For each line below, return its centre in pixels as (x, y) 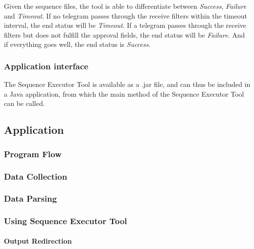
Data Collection (36, 176)
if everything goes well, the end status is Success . (77, 44)
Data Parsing (31, 198)
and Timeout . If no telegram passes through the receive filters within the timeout (126, 15)
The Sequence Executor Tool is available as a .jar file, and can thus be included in (127, 84)
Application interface (46, 66)
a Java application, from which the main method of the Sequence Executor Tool (124, 93)
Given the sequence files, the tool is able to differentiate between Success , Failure (125, 6)
